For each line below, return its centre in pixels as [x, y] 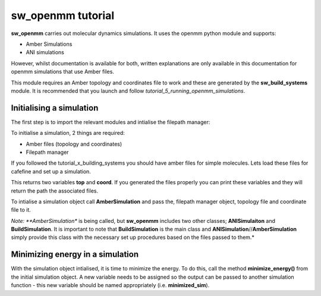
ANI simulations [45, 52]
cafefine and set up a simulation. [51, 171]
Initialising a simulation [55, 108]
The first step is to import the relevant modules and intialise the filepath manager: [111, 122]
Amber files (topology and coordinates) [74, 144]
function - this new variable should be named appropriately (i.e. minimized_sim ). [110, 285]
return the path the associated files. [54, 191]
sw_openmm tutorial [63, 15]
